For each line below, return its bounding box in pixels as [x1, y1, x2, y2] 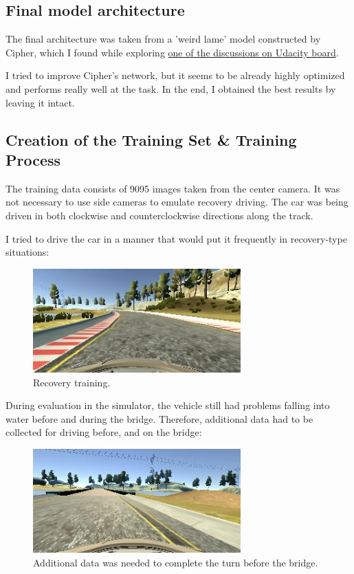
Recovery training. [33, 375, 111, 389]
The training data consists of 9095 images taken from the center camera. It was [5, 181, 340, 195]
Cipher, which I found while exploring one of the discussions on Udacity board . [5, 45, 339, 59]
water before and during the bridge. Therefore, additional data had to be [5, 411, 313, 426]
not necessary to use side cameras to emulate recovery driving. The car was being [5, 195, 349, 209]
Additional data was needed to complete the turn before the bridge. [33, 555, 318, 569]
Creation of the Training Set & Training [5, 129, 297, 150]
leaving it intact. [5, 95, 75, 109]
